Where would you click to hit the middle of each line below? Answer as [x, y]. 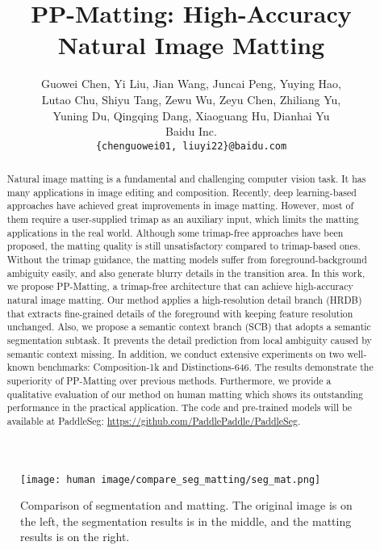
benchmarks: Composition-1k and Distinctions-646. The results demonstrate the [205, 367]
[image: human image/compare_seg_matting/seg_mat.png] [171, 479]
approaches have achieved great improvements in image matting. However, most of [180, 206]
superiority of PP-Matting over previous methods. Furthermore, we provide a [169, 380]
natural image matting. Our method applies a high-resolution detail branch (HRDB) [184, 300]
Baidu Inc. [191, 131]
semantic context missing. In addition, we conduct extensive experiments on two [175, 353]
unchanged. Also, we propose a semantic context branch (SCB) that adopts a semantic [189, 327]
